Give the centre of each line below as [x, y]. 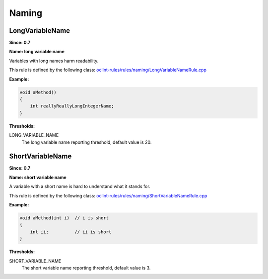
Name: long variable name [37, 52]
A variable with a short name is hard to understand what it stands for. [80, 186]
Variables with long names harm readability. [54, 61]
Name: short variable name [38, 177]
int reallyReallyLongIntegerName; [72, 106]
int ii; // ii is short [71, 232]
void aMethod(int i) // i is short [64, 218]
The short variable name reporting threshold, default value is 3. [86, 268]
